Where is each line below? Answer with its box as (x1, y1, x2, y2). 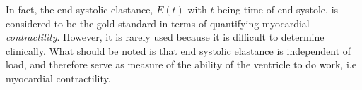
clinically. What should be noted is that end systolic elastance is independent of (6, 43, 351, 58)
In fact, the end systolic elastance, (6, 2, 153, 16)
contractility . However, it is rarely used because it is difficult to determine (6, 30, 325, 44)
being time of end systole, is (217, 2, 339, 16)
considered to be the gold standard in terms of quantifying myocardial (6, 15, 310, 30)
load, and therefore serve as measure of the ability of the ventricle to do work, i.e (6, 57, 356, 72)
